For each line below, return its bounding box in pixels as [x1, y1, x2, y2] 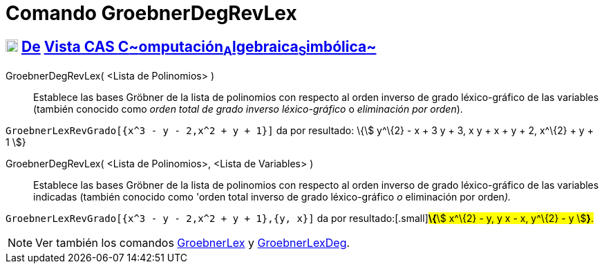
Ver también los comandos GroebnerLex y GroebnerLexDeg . [35, 236, 350, 250]
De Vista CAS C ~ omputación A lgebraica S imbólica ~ [21, 37, 377, 58]
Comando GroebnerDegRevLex [6, 1, 297, 25]
